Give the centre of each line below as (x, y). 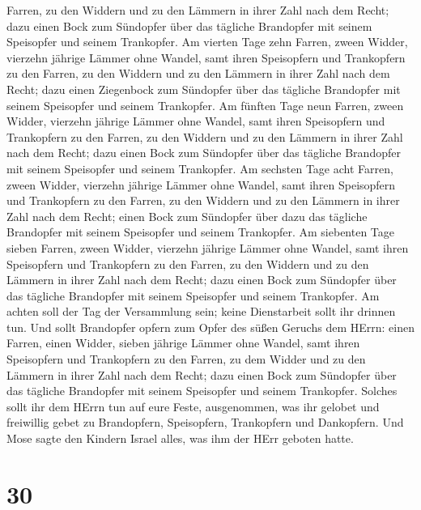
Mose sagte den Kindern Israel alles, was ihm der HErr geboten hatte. (180, 438)
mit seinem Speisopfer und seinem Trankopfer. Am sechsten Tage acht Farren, (200, 168)
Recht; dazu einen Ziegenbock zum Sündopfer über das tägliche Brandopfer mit (204, 89)
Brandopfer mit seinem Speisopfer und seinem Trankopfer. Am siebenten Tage (201, 232)
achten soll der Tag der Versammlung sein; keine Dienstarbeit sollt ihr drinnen (201, 311)
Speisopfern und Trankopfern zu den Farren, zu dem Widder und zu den (186, 359)
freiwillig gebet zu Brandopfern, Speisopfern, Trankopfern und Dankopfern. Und (205, 422)
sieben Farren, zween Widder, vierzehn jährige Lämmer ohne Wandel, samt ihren (208, 247)
